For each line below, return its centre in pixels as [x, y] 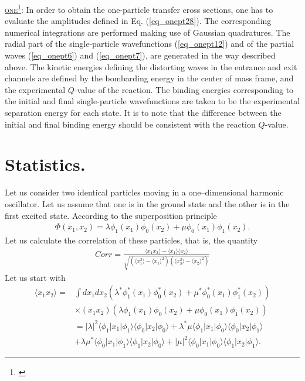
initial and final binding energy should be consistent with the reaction [130, 124]
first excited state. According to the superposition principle [111, 215]
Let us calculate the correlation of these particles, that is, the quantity [131, 240]
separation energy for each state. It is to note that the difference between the [143, 112]
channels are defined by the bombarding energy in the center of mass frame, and [149, 78]
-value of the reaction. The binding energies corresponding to [184, 89]
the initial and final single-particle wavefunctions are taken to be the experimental [152, 101]
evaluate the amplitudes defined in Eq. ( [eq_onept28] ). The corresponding [138, 21]
